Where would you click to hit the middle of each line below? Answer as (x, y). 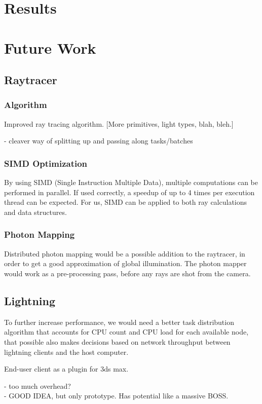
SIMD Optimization (46, 163)
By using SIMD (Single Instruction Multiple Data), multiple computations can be (131, 182)
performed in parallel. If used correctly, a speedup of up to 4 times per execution (129, 192)
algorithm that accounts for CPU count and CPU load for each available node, (126, 332)
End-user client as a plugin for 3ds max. (66, 369)
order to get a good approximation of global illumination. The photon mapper (125, 263)
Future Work (50, 47)
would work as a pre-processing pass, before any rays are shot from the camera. (127, 273)
